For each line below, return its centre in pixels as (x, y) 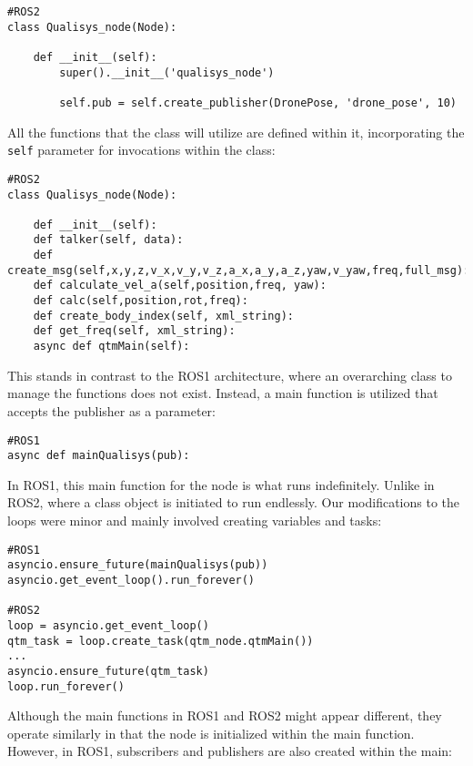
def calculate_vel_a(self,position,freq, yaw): (180, 286)
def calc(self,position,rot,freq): (141, 301)
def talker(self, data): (108, 240)
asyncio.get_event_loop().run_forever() (131, 580)
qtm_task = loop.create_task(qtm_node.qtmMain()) (161, 641)
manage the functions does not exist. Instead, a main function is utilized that (223, 393)
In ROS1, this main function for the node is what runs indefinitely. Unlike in (221, 484)
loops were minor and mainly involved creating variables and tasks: (195, 520)
